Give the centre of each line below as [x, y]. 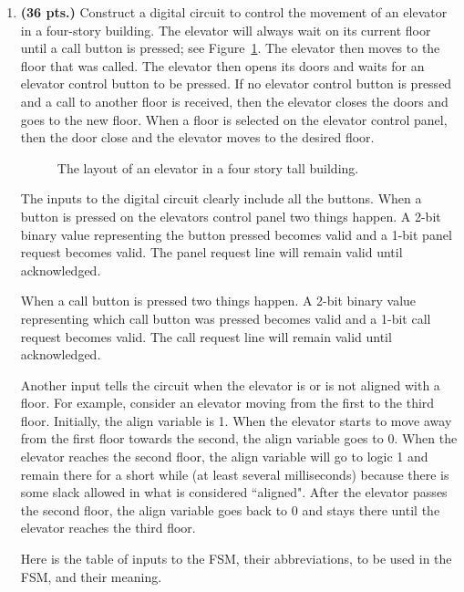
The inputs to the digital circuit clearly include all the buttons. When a [221, 198]
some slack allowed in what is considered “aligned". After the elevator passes [234, 492]
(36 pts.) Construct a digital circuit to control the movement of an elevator [234, 12]
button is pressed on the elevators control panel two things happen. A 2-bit [231, 216]
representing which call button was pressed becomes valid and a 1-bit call [226, 318]
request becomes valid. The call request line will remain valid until [206, 336]
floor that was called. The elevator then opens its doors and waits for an [222, 65]
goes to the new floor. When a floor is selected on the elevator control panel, [234, 119]
